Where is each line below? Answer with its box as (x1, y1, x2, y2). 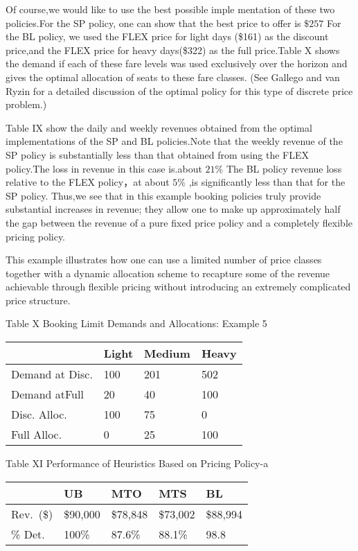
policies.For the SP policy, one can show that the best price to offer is (6, 15, 301, 30)
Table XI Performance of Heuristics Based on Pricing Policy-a (6, 456, 269, 471)
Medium (144, 345, 190, 362)
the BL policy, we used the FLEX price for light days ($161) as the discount (6, 29, 329, 44)
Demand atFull (11, 386, 84, 403)
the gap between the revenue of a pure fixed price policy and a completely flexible (6, 215, 352, 229)
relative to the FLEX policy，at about (6, 175, 170, 189)
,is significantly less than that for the (188, 175, 346, 189)
